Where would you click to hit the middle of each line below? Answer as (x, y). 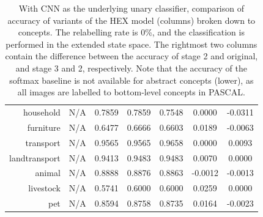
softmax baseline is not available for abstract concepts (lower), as (131, 80)
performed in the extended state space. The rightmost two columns (131, 44)
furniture (44, 127)
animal (48, 173)
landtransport (35, 157)
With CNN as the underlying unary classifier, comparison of (131, 8)
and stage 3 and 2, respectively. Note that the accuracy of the (131, 68)
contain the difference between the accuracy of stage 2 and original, (131, 56)
